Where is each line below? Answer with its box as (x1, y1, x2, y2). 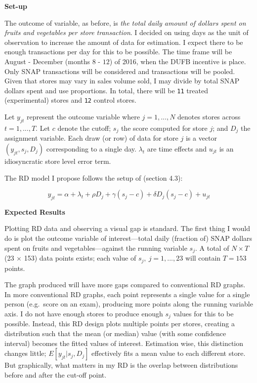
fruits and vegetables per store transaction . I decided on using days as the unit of (4, 27, 249, 38)
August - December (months (4, 56, 90, 66)
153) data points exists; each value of (24, 253, 136, 263)
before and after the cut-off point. (4, 369, 107, 380)
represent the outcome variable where (26, 112, 140, 122)
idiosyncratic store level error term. (4, 155, 111, 166)
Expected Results (4, 206, 65, 217)
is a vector (185, 133, 217, 143)
